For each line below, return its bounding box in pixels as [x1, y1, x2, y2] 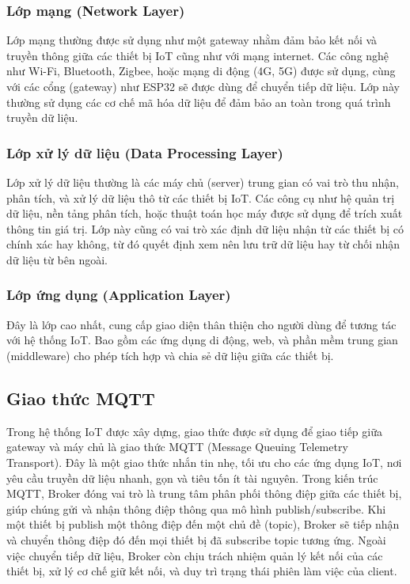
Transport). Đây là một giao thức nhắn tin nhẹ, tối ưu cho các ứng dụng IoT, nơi [6, 453, 402, 470]
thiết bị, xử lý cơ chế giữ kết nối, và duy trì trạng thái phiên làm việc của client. [6, 563, 397, 579]
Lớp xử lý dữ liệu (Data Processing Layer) [6, 142, 283, 162]
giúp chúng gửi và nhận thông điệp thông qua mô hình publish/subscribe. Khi [6, 500, 386, 517]
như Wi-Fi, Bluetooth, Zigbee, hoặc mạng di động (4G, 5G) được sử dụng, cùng [6, 63, 396, 79]
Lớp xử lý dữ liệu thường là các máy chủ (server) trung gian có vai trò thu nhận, [6, 174, 399, 190]
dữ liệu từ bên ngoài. [6, 251, 108, 267]
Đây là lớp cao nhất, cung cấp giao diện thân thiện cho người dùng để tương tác [6, 316, 397, 332]
